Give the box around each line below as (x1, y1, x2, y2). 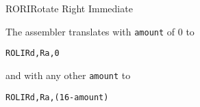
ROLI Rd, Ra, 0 (5, 48, 60, 59)
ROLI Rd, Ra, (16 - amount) (5, 92, 109, 102)
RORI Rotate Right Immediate (5, 1, 133, 15)
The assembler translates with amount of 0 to (5, 24, 195, 38)
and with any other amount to (5, 67, 131, 82)
